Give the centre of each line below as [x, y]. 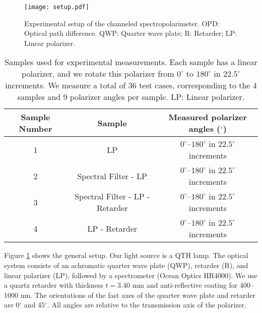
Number [36, 129]
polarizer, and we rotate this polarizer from [98, 74]
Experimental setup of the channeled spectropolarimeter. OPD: [122, 23]
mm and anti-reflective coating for [185, 285]
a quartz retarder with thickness [54, 285]
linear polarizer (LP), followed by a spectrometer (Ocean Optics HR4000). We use [131, 275]
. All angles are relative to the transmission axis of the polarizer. [147, 305]
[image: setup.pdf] [57, 7]
